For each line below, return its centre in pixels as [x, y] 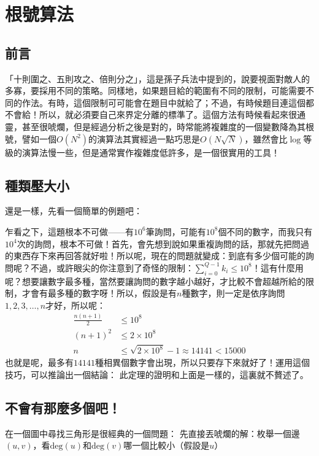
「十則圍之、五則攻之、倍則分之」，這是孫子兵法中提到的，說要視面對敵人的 [157, 78]
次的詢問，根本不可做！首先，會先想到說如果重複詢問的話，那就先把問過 [163, 243]
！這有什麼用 [278, 267]
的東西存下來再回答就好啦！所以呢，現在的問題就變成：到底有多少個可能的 [155, 256]
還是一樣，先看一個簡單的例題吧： [74, 211]
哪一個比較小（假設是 [167, 445]
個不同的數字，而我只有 [265, 231]
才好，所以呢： [76, 305]
